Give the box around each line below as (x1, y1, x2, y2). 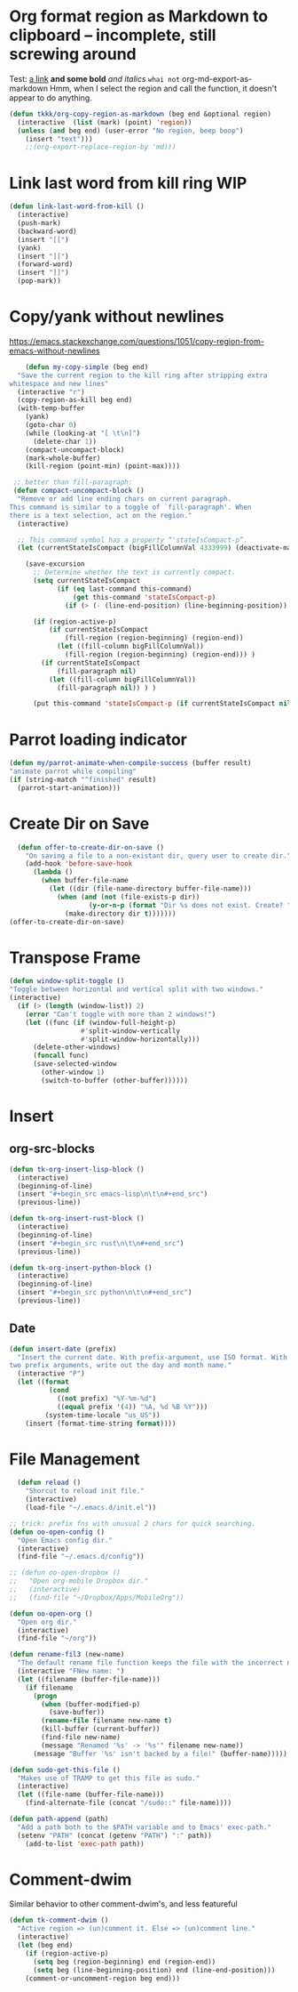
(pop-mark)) (17, 277, 62, 286)
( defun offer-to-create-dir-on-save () (17, 843, 165, 851)
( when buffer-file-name (41, 876, 129, 885)
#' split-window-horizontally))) (80, 1035, 200, 1044)
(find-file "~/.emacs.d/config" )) (17, 1552, 145, 1561)
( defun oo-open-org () (9, 1609, 93, 1618)
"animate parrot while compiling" (9, 767, 137, 776)
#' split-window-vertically (80, 1026, 180, 1036)
